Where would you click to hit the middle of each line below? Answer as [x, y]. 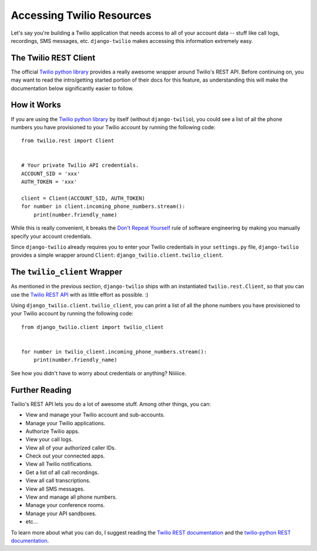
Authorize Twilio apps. [53, 431]
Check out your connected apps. [65, 456]
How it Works [36, 105]
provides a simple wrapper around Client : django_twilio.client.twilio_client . [117, 255]
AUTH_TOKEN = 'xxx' [49, 182]
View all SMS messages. [55, 489]
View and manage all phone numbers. [71, 497]
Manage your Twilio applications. [65, 423]
